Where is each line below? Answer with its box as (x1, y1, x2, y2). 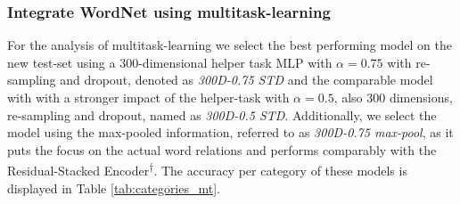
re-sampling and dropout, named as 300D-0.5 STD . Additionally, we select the (7, 105, 437, 124)
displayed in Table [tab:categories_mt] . (7, 178, 221, 197)
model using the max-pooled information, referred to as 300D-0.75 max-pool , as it (7, 123, 454, 142)
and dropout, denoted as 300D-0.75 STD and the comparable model (60, 70, 433, 89)
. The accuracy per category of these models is (153, 161, 407, 180)
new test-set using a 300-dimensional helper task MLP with (7, 53, 333, 71)
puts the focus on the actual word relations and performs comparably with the (7, 140, 437, 159)
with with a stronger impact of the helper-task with (7, 88, 290, 106)
